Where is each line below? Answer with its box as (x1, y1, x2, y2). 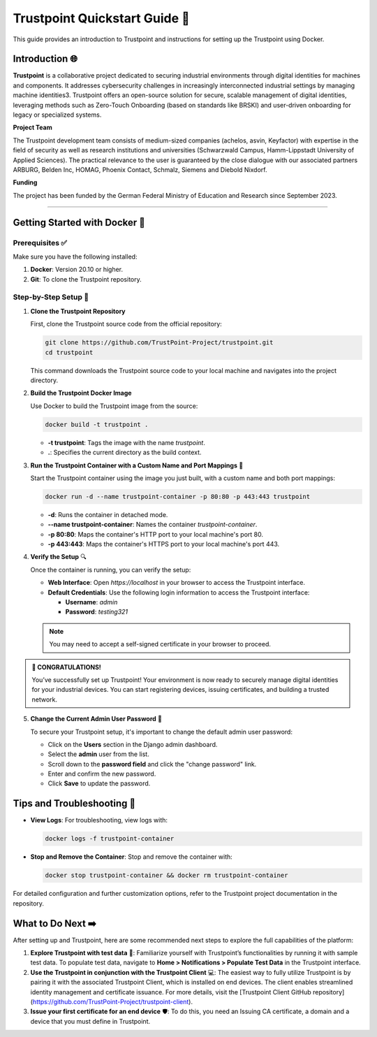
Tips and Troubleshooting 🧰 (13, 797, 136, 810)
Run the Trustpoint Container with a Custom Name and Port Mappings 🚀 (30, 461, 244, 470)
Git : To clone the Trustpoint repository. (30, 275, 142, 283)
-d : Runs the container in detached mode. (47, 510, 168, 518)
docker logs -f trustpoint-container (45, 835, 175, 843)
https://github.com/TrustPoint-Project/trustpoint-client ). (32, 997, 193, 1006)
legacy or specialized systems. (13, 110, 102, 119)
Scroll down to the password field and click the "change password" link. (47, 760, 257, 768)
